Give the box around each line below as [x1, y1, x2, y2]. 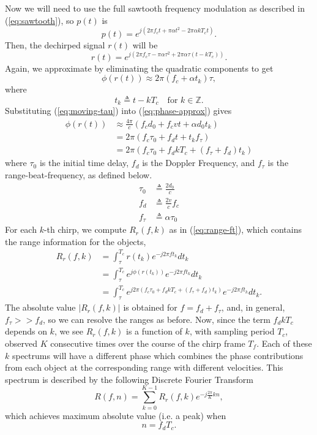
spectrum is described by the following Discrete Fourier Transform [5, 373, 253, 385]
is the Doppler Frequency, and [142, 156, 255, 169]
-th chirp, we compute [43, 223, 127, 236]
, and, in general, [221, 301, 285, 314]
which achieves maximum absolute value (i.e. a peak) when [5, 409, 226, 422]
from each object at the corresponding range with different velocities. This [5, 361, 283, 374]
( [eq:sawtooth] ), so [5, 13, 74, 26]
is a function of [126, 325, 182, 338]
